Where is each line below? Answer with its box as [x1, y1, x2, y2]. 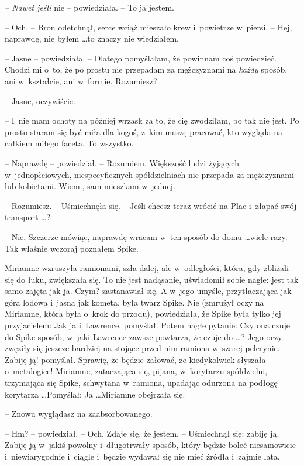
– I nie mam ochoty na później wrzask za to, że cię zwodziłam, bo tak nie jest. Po [5, 114, 299, 126]
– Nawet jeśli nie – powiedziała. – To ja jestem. [5, 1, 174, 13]
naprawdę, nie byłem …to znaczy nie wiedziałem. [5, 32, 179, 44]
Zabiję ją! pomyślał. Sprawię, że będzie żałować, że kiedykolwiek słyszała [5, 353, 266, 365]
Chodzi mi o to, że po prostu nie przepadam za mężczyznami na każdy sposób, [5, 63, 288, 76]
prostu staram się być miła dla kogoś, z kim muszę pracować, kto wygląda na [5, 125, 282, 138]
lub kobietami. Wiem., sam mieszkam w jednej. [5, 180, 175, 192]
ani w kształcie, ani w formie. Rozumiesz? [5, 74, 157, 87]
